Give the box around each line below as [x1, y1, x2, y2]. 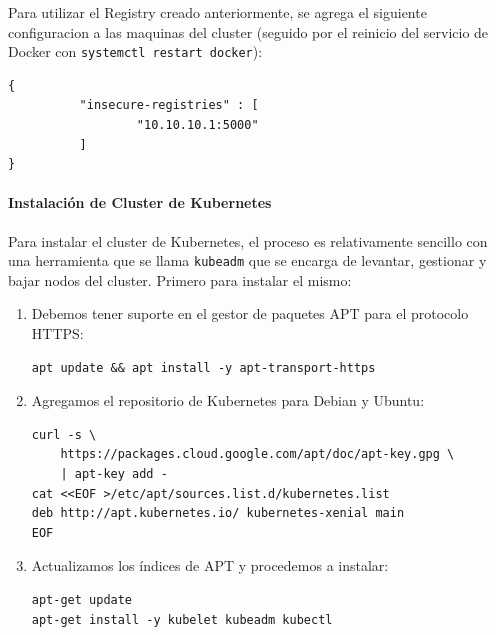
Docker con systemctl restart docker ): [8, 41, 263, 62]
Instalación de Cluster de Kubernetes [8, 192, 272, 213]
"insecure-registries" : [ [79, 98, 259, 113]
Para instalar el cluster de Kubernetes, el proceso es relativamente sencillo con [8, 230, 488, 251]
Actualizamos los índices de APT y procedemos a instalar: [31, 555, 389, 576]
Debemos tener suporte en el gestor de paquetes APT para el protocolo [31, 303, 469, 324]
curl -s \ [31, 427, 97, 442]
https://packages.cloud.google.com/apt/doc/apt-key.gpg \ [60, 447, 455, 462]
